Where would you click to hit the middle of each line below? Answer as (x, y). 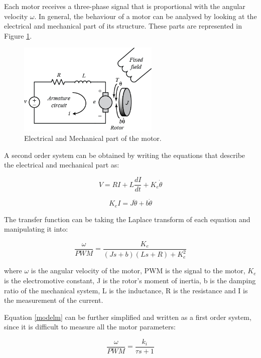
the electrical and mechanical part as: (62, 165)
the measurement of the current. (54, 300)
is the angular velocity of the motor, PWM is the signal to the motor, (138, 271)
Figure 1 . (18, 35)
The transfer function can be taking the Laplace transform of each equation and (127, 219)
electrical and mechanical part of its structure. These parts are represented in (123, 26)
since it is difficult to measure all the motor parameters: (90, 327)
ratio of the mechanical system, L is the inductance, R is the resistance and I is (126, 290)
